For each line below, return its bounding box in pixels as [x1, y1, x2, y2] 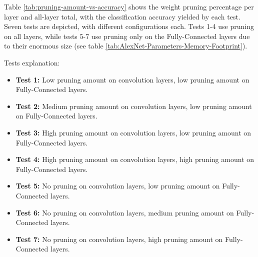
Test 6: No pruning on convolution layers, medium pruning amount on [15, 207, 234, 217]
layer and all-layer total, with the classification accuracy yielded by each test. [4, 11, 240, 21]
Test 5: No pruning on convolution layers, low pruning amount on [15, 180, 220, 191]
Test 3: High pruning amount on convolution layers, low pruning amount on [15, 127, 251, 137]
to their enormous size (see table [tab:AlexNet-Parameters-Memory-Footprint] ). [4, 40, 247, 51]
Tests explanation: [4, 57, 60, 67]
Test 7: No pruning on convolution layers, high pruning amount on [15, 233, 223, 244]
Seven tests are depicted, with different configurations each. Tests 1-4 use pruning [4, 21, 254, 31]
